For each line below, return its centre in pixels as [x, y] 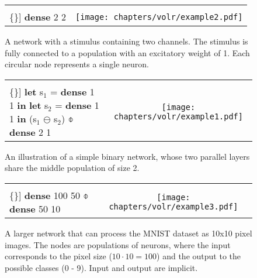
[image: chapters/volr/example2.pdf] [159, 17]
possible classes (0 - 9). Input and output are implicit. [101, 267]
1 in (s [23, 118]
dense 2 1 [30, 132]
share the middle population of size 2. [72, 168]
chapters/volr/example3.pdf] [173, 206]
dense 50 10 [35, 208]
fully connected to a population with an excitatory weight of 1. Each [127, 52]
